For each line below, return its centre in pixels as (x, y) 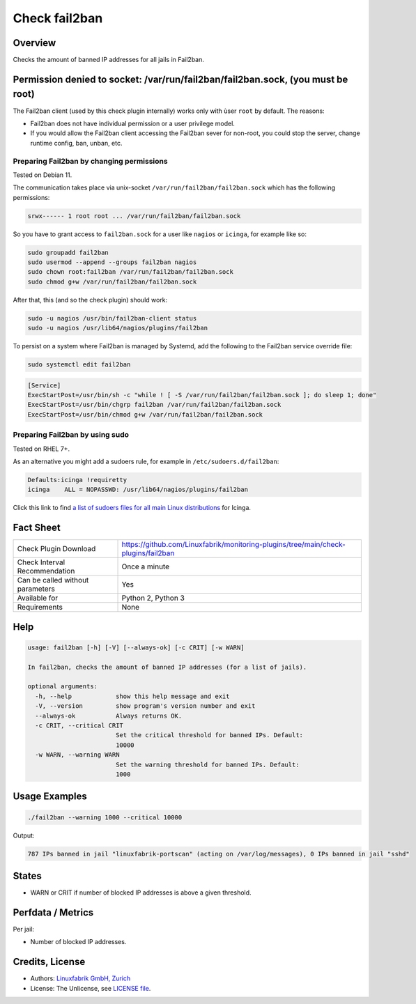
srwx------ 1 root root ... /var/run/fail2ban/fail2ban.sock (134, 216)
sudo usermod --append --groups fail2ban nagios (112, 262)
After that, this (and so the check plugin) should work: (90, 300)
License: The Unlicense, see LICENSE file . (91, 988)
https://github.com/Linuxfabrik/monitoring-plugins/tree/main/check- (234, 545)
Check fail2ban (58, 18)
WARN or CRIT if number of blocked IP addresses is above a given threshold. (141, 893)
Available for (38, 598)
